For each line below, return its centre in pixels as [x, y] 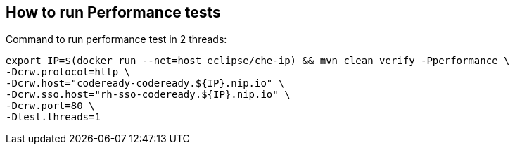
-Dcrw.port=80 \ [50, 106]
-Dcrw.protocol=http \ [68, 72]
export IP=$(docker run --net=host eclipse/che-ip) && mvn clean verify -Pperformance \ [258, 61]
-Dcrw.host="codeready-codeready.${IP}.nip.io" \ [145, 83]
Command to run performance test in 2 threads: [116, 39]
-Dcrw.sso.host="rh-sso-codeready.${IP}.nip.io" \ [148, 95]
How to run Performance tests [113, 12]
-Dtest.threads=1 [53, 117]
